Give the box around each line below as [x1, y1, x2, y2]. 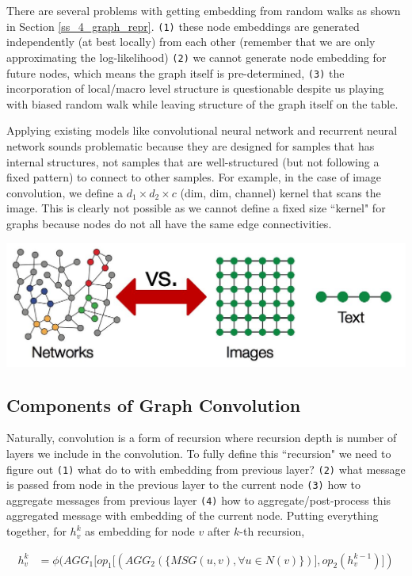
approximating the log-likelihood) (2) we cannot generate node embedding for [6, 48, 387, 65]
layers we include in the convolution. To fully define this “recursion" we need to [6, 444, 391, 461]
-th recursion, [239, 523, 305, 540]
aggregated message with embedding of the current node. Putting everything [6, 507, 379, 524]
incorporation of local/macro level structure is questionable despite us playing [6, 80, 384, 97]
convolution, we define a [6, 184, 123, 200]
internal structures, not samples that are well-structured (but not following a [6, 153, 380, 170]
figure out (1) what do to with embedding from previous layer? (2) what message [6, 460, 406, 477]
